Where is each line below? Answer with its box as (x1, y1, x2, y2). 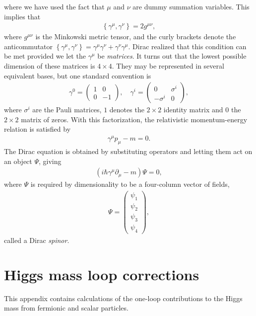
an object (4, 156, 32, 166)
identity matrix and (163, 104, 223, 115)
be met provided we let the (4, 51, 86, 61)
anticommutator (4, 41, 53, 51)
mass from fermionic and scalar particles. (4, 303, 128, 313)
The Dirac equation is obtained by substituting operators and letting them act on (4, 146, 253, 156)
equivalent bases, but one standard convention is (4, 70, 151, 80)
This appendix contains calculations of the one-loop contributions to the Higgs (4, 293, 243, 303)
